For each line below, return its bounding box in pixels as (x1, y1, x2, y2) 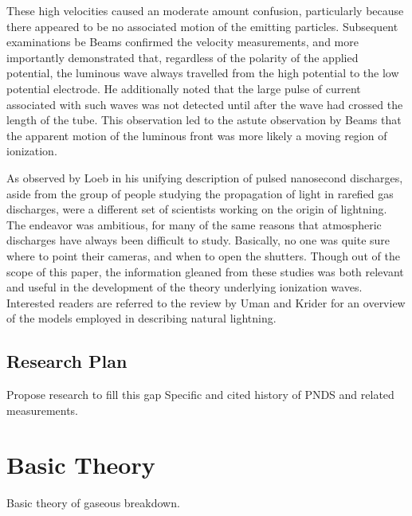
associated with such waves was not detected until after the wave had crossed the (6, 96, 403, 112)
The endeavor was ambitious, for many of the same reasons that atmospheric (6, 216, 382, 233)
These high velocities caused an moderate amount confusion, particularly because (6, 2, 404, 18)
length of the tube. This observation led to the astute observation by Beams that (6, 111, 402, 128)
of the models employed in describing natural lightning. (6, 310, 277, 326)
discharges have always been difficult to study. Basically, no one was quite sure (6, 232, 390, 248)
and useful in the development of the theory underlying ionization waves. (6, 279, 363, 295)
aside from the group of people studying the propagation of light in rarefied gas (6, 185, 394, 201)
